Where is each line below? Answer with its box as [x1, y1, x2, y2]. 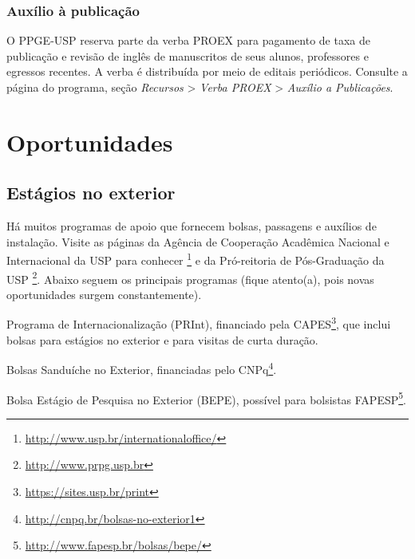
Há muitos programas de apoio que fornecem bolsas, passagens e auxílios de [6, 218, 377, 234]
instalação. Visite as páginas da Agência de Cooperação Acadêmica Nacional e [6, 233, 389, 250]
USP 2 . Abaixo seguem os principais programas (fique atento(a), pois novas [6, 268, 374, 287]
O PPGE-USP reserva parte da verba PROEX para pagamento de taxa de [6, 32, 370, 49]
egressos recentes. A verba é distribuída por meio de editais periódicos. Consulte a [6, 63, 408, 80]
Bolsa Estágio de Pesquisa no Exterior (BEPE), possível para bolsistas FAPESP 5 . [6, 388, 406, 407]
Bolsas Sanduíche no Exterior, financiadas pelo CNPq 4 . [6, 359, 277, 377]
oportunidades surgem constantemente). [6, 285, 202, 302]
